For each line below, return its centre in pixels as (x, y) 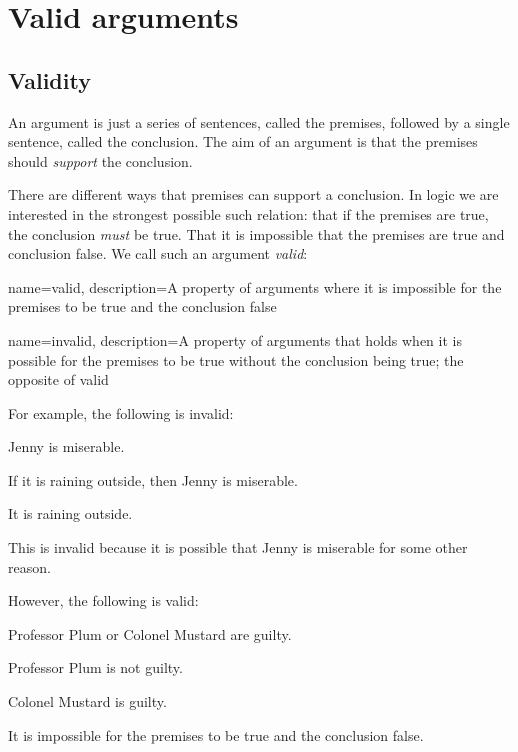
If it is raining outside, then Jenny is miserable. (153, 479)
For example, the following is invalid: (121, 412)
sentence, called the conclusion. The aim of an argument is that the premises (243, 141)
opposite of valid (58, 379)
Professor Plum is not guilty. (95, 667)
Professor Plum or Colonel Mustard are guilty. (150, 633)
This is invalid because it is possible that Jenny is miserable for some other (238, 547)
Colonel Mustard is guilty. (87, 701)
